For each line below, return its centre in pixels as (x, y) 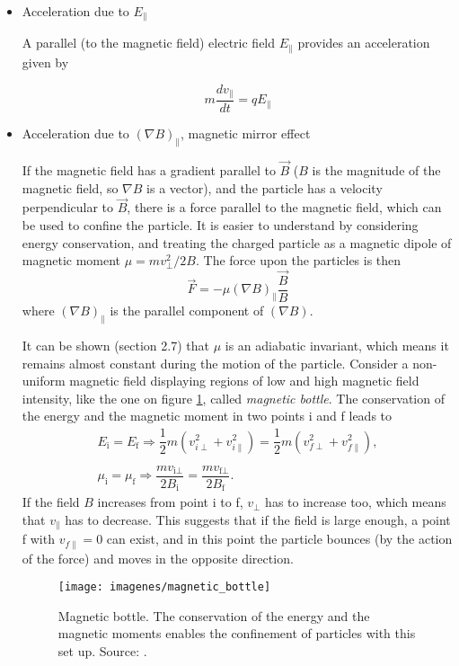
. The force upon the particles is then (298, 260)
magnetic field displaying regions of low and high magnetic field (244, 381)
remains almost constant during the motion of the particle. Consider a (215, 363)
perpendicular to (68, 207)
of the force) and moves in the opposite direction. (158, 558)
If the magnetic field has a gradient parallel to (149, 170)
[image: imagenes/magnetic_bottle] (164, 587)
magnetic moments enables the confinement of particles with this (237, 633)
